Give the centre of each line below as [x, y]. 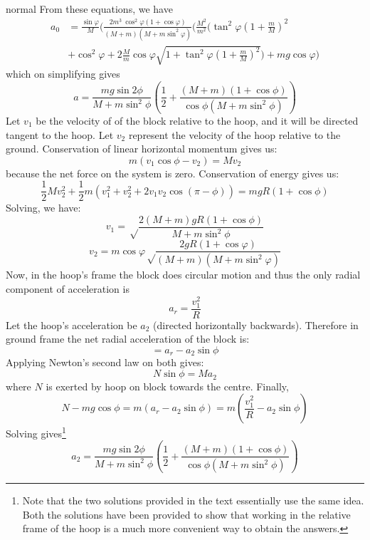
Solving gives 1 [36, 432]
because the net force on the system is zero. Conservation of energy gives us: [173, 173]
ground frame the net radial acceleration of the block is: [128, 339]
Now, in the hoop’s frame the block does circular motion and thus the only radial [183, 275]
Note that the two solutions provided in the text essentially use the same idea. [193, 500]
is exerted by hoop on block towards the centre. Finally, [167, 386]
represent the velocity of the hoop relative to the [234, 134]
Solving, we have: [43, 208]
